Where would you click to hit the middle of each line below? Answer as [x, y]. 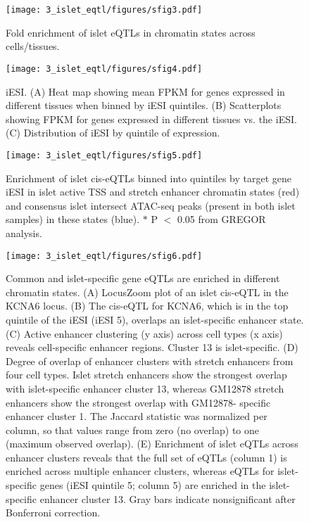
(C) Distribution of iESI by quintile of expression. [113, 133]
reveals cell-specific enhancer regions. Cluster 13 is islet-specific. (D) [152, 347]
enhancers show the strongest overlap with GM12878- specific [138, 402]
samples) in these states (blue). [73, 219]
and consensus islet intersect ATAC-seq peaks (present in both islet [151, 205]
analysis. [24, 233]
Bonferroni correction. [53, 513]
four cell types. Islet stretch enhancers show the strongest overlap [146, 375]
